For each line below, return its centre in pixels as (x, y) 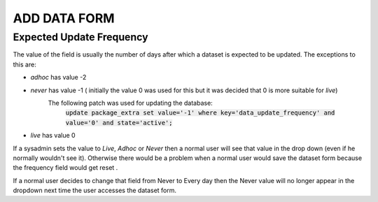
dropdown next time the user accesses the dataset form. (95, 190)
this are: (24, 64)
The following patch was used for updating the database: (130, 103)
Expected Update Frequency (80, 37)
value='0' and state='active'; (119, 123)
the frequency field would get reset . (65, 168)
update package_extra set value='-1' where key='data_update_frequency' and (200, 113)
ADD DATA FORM (64, 18)
